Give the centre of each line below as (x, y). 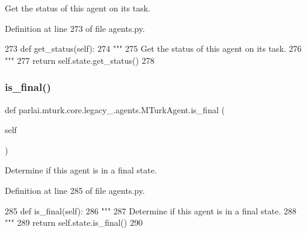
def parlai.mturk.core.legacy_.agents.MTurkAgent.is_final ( (115, 109)
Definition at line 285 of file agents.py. (75, 190)
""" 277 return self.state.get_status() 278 (80, 60)
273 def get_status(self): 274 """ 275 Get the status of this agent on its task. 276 (153, 48)
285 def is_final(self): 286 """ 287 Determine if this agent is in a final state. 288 (151, 210)
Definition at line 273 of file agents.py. (75, 28)
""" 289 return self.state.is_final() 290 (74, 222)
